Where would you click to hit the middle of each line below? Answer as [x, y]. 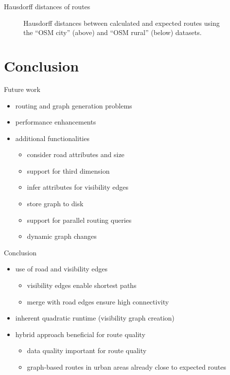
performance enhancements [56, 122]
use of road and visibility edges [62, 269]
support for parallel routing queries [79, 220]
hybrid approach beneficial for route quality [80, 334]
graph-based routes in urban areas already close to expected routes [126, 367]
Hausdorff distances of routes [47, 6]
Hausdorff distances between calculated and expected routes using [122, 23]
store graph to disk [55, 204]
